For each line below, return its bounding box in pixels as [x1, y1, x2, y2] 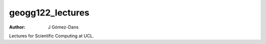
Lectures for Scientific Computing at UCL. [9, 33, 94, 39]
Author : [9, 24, 26, 30]
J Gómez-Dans [48, 24, 79, 30]
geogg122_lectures [9, 7, 90, 18]
